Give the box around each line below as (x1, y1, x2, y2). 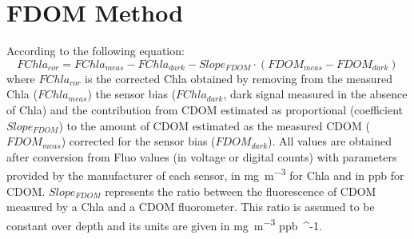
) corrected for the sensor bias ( (61, 133, 216, 149)
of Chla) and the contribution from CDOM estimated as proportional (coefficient (6, 101, 403, 118)
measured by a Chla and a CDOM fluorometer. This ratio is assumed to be (6, 198, 375, 215)
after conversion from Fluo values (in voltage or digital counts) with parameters (6, 148, 397, 165)
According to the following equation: (6, 42, 185, 59)
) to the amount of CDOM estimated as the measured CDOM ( (58, 117, 370, 133)
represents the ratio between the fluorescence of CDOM (105, 182, 376, 199)
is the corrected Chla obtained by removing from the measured (85, 70, 393, 86)
